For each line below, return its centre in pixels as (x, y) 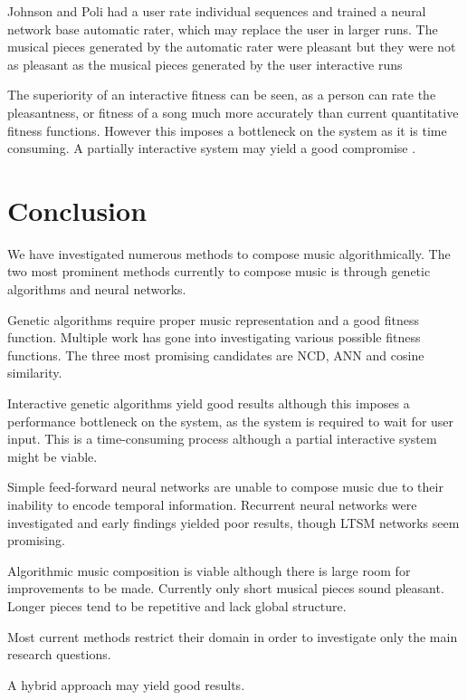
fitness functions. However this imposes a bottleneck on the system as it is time (227, 130)
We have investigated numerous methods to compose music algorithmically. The (229, 253)
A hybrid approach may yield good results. (126, 684)
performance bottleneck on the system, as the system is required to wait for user (231, 421)
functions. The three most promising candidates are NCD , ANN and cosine (216, 355)
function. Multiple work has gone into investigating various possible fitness (214, 337)
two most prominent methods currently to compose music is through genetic (219, 271)
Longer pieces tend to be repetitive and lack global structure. (177, 605)
